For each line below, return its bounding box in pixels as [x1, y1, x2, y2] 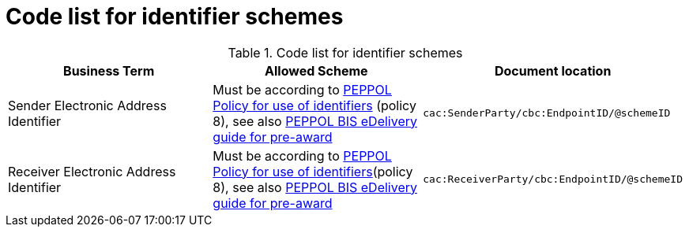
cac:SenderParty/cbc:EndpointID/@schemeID [423, 107, 671, 120]
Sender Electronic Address [8, 97, 167, 113]
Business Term [63, 62, 155, 79]
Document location [494, 62, 612, 79]
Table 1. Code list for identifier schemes [228, 44, 463, 61]
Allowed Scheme [265, 62, 368, 79]
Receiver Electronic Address [8, 163, 176, 179]
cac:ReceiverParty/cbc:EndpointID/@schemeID [423, 173, 683, 186]
